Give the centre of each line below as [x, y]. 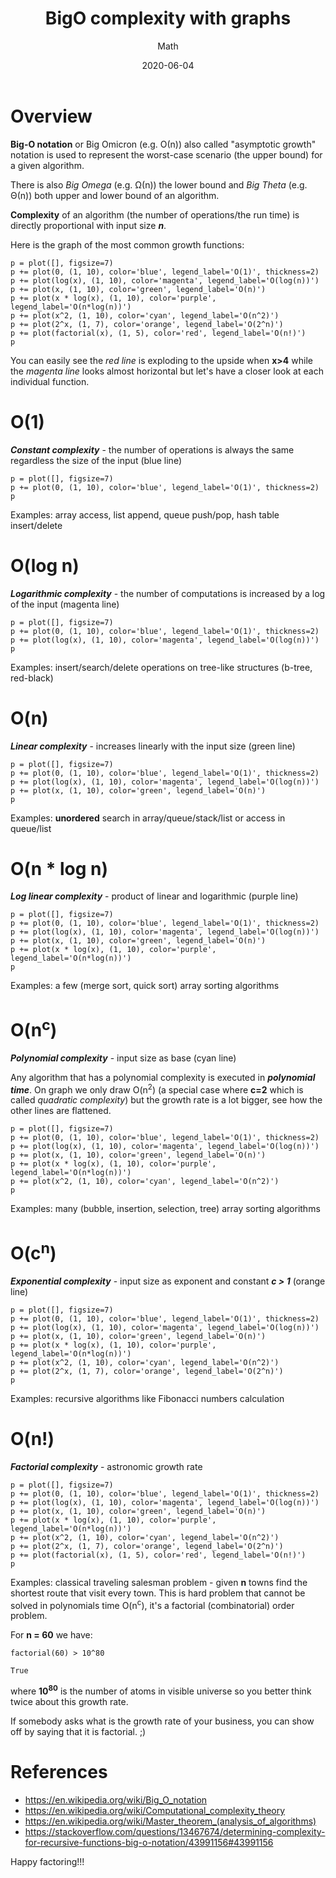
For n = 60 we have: [51, 1635]
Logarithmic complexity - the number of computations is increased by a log [168, 593]
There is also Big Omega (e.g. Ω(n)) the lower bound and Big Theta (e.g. [159, 184]
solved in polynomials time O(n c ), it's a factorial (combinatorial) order [152, 1604]
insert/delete [36, 525]
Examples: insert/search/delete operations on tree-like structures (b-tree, [161, 667]
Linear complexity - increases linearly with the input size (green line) [153, 746]
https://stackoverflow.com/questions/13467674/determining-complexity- [175, 1831]
